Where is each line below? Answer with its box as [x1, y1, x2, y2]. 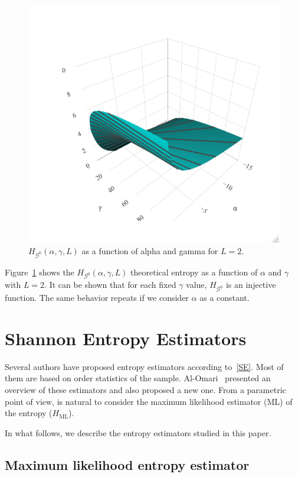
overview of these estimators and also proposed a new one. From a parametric [5, 384, 286, 396]
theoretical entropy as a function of [130, 265, 258, 278]
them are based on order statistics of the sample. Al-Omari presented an [5, 372, 271, 384]
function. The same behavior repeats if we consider [5, 291, 189, 304]
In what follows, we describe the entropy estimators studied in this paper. [5, 426, 271, 439]
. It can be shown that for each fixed [44, 278, 176, 291]
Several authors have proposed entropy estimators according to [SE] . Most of [5, 360, 284, 372]
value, [186, 278, 207, 291]
